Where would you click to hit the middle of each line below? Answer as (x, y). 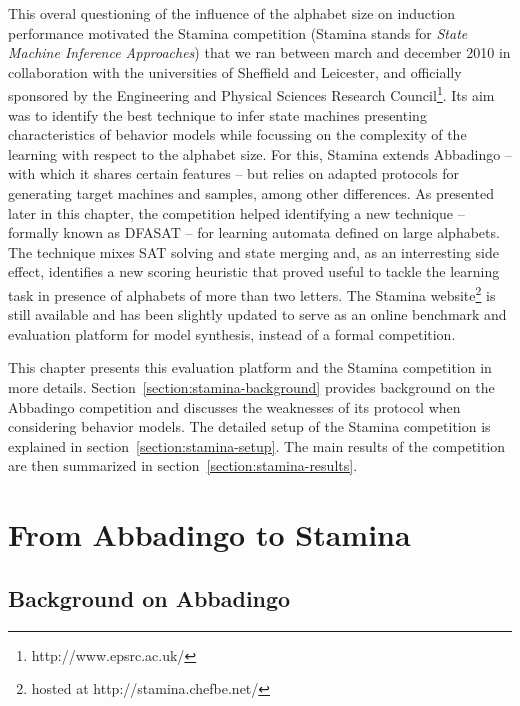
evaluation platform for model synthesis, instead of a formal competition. (232, 333)
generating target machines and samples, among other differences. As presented (251, 193)
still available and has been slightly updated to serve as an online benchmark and (257, 314)
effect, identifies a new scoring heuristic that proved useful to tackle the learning (254, 271)
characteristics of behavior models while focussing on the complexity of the (237, 134)
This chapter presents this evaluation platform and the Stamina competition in (250, 367)
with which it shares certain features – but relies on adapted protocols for (233, 173)
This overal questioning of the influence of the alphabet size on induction (232, 13)
